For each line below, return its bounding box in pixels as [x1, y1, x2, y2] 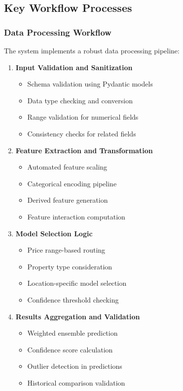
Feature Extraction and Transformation [15, 145, 153, 155]
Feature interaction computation [27, 211, 125, 221]
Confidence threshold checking [27, 294, 119, 304]
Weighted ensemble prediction [27, 328, 118, 338]
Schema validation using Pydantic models [27, 79, 153, 89]
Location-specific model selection [27, 278, 127, 288]
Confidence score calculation [27, 344, 113, 354]
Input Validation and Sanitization [15, 62, 133, 72]
